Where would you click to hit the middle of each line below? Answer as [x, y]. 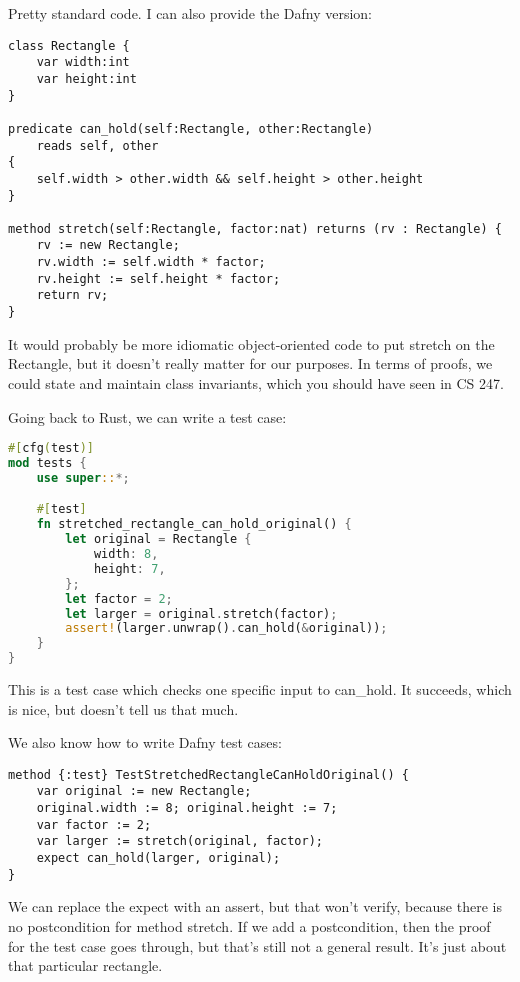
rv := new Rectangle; [108, 245]
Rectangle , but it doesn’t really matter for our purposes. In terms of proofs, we [250, 363]
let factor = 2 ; [119, 598]
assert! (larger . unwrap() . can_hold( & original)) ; [226, 628]
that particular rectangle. [85, 965]
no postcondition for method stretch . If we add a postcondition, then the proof [249, 926]
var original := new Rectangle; [144, 791]
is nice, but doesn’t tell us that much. [123, 708]
